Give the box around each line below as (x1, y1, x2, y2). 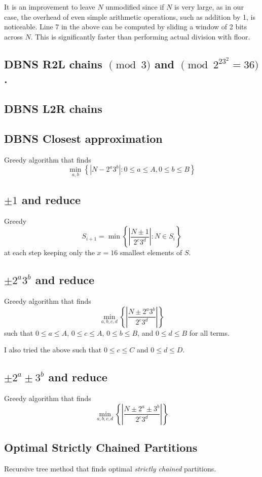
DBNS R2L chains (4, 56, 102, 71)
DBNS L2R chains (4, 100, 102, 116)
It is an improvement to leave (4, 2, 95, 12)
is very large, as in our (174, 2, 244, 12)
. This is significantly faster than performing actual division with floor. (30, 31, 250, 42)
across (4, 31, 23, 42)
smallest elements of (120, 247, 182, 258)
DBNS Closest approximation (4, 130, 163, 146)
